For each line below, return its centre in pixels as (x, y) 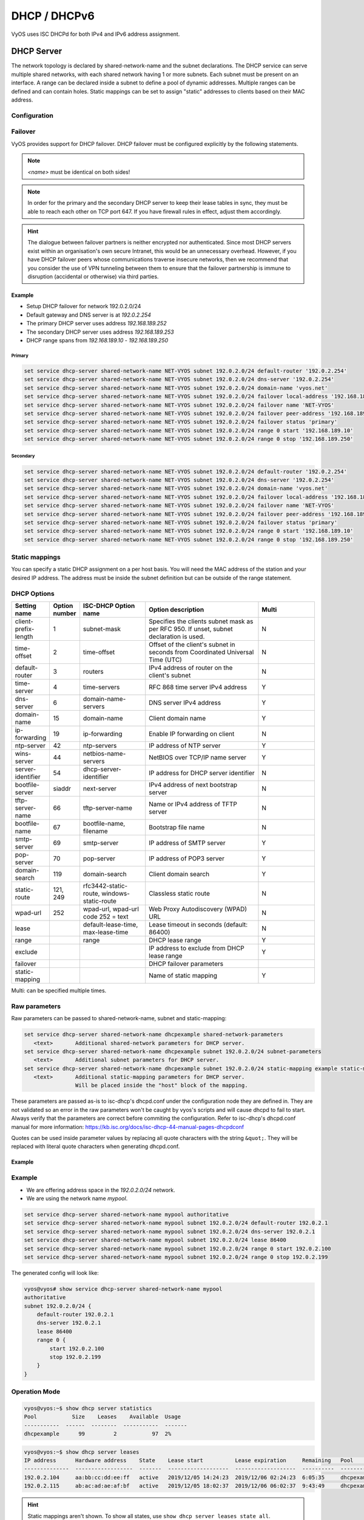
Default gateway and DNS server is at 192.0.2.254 (89, 315)
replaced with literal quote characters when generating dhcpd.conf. (96, 1147)
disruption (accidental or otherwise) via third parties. (93, 277)
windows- (116, 894)
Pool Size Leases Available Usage (103, 1417)
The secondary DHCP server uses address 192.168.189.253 (100, 332)
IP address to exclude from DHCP (197, 948)
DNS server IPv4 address (185, 703)
